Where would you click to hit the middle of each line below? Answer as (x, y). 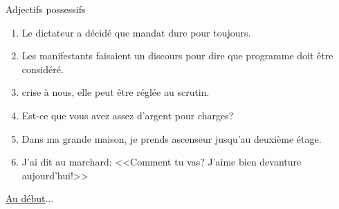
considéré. (43, 69)
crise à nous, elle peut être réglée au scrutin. (116, 92)
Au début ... (30, 198)
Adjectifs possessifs (46, 9)
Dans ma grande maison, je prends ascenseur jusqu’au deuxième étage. (172, 138)
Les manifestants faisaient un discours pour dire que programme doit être (177, 56)
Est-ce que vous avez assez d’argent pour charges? (128, 115)
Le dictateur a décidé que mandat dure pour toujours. (136, 32)
